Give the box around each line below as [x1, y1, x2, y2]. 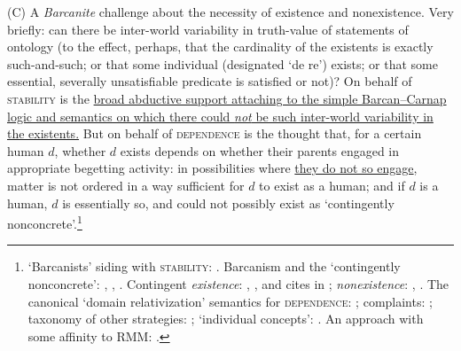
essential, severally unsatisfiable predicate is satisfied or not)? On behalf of [7, 72, 412, 90]
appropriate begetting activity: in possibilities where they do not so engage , [7, 159, 418, 177]
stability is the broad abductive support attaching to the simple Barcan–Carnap [7, 89, 447, 107]
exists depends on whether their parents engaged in [120, 141, 400, 160]
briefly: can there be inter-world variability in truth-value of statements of [7, 19, 409, 38]
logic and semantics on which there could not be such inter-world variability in [7, 106, 434, 125]
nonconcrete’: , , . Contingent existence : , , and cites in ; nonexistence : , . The [27, 274, 449, 292]
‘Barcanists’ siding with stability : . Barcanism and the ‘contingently [27, 257, 401, 276]
